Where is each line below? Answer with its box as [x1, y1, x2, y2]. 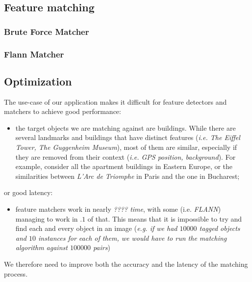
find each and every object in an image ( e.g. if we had [15, 223, 177, 233]
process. [4, 268, 28, 279]
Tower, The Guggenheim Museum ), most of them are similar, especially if [15, 142, 237, 152]
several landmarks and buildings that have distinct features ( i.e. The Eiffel [15, 132, 240, 142]
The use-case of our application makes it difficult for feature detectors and [4, 96, 227, 107]
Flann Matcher [4, 48, 64, 60]
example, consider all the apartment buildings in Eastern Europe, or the [15, 161, 233, 171]
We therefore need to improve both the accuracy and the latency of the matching [4, 258, 248, 269]
